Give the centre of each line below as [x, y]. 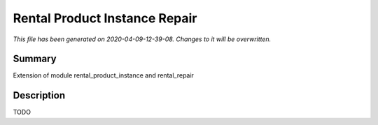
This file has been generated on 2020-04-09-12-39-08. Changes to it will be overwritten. [142, 39]
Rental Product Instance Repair [105, 18]
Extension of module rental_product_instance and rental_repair [103, 75]
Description [39, 95]
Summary [35, 59]
